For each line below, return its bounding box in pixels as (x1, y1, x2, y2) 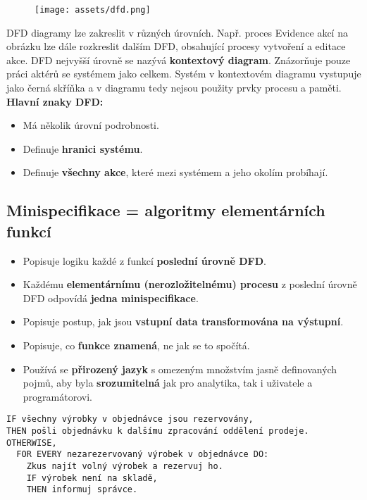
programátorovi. (23, 389, 92, 404)
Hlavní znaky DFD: (6, 94, 104, 108)
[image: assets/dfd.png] (35, 5, 151, 15)
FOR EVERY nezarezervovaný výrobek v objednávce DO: (16, 449, 269, 460)
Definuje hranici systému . (23, 141, 143, 156)
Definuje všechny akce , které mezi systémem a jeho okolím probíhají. (23, 165, 328, 180)
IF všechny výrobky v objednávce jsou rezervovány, (6, 414, 254, 425)
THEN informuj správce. (26, 485, 138, 495)
